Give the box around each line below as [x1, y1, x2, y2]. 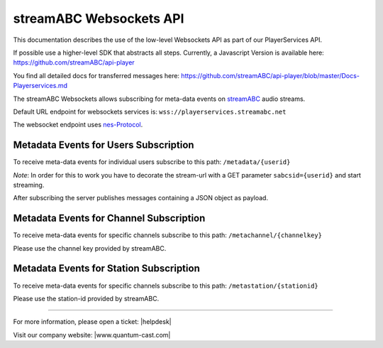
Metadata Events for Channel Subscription [13, 212, 206, 224]
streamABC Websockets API [13, 11, 184, 26]
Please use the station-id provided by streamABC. [13, 294, 160, 303]
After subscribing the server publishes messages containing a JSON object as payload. [13, 194, 269, 202]
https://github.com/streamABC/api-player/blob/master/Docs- [181, 71, 360, 80]
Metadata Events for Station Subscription [13, 263, 200, 275]
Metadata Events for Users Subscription [13, 139, 194, 151]
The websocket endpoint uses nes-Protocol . [13, 121, 143, 129]
